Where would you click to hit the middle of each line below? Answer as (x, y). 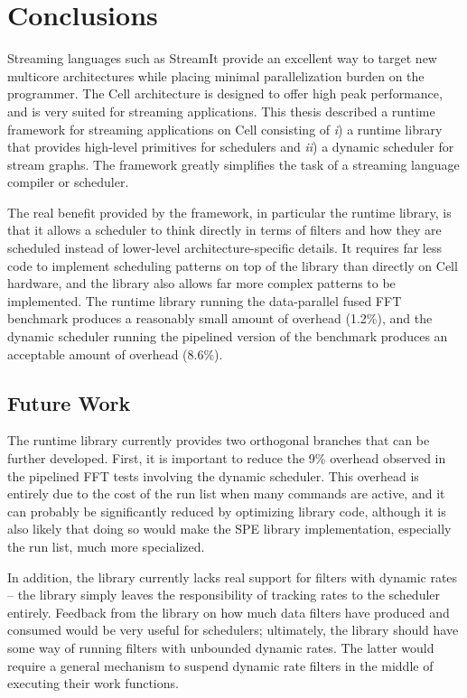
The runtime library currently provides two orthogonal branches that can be (219, 440)
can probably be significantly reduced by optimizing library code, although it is (227, 511)
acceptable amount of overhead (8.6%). (115, 354)
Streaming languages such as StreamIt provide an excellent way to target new (222, 58)
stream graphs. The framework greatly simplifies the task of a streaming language (233, 164)
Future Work (69, 402)
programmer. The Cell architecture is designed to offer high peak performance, (225, 93)
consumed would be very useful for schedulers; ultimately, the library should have (233, 630)
